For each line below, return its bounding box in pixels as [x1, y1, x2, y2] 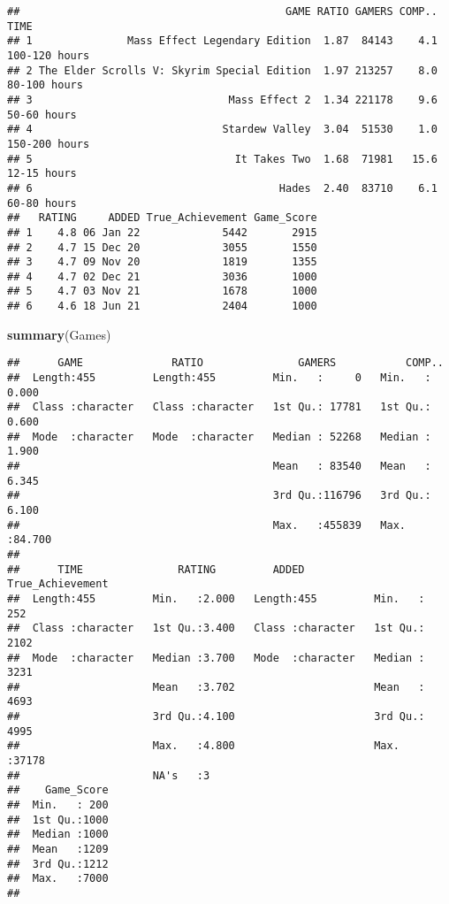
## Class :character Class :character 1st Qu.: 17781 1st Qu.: [7, 401, 431, 414]
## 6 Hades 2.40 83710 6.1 [7, 181, 438, 195]
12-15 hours [7, 167, 77, 180]
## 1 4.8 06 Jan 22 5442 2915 [7, 226, 317, 239]
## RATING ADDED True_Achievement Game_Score [7, 211, 317, 225]
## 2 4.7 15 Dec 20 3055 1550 [7, 241, 317, 254]
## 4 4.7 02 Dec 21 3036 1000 [7, 270, 317, 283]
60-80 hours [7, 196, 77, 210]
